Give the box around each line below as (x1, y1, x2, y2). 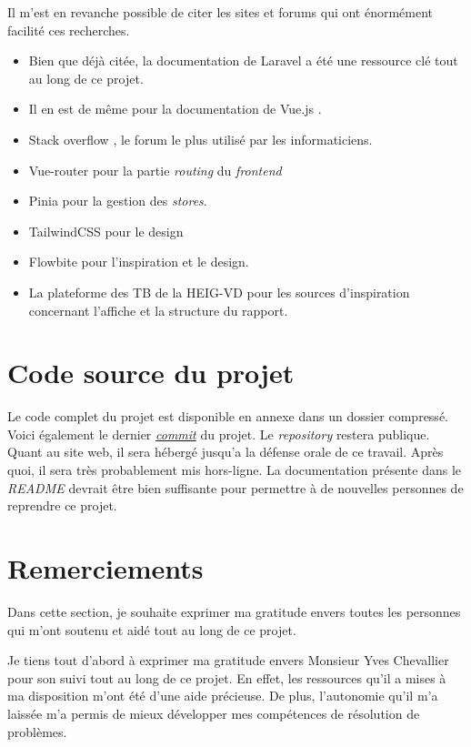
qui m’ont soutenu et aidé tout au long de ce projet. (7, 620, 296, 639)
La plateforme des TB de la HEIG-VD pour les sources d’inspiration (28, 282, 410, 301)
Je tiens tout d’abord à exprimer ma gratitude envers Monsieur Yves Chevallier (7, 651, 449, 670)
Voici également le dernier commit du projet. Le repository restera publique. (7, 424, 430, 443)
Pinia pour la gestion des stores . (28, 191, 207, 210)
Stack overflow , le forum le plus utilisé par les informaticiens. (28, 129, 373, 148)
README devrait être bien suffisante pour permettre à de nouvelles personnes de (7, 478, 464, 497)
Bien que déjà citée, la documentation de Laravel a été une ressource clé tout (28, 51, 458, 70)
